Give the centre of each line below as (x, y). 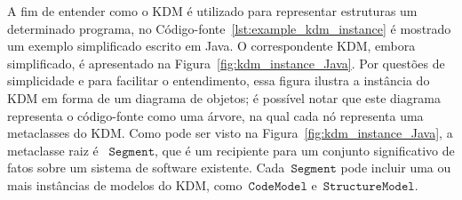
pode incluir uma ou (396, 168)
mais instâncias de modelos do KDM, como (125, 184)
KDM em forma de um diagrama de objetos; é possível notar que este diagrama (224, 97)
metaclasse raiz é (53, 150)
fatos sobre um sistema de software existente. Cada (146, 168)
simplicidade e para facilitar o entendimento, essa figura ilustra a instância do (219, 80)
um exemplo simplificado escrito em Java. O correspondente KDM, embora (211, 46)
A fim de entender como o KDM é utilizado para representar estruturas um (212, 11)
